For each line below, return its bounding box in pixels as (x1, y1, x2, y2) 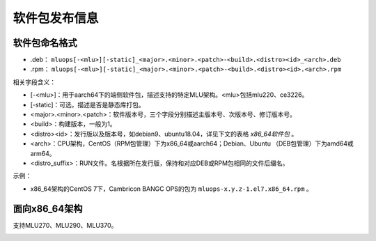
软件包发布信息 (13, 10, 99, 26)
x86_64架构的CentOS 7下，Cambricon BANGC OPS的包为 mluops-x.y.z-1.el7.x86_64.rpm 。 (30, 185, 313, 193)
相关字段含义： (13, 77, 56, 86)
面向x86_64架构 (13, 203, 83, 215)
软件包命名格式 (13, 37, 77, 49)
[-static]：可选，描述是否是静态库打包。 (30, 100, 146, 109)
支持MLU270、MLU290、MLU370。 (13, 221, 118, 229)
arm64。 (30, 149, 56, 157)
